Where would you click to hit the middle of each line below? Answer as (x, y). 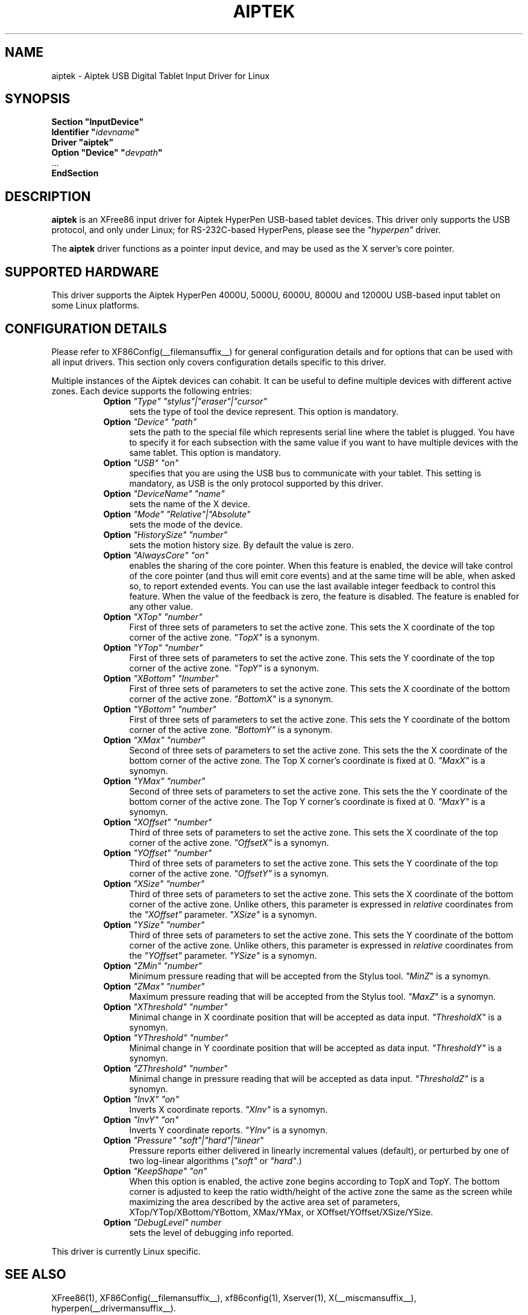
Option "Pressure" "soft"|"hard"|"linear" (184, 1140)
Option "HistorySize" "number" (165, 534)
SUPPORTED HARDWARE (82, 272)
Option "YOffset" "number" (158, 853)
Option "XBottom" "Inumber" (161, 678)
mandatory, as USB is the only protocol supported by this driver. (256, 483)
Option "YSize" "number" (154, 924)
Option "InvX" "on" (141, 1099)
